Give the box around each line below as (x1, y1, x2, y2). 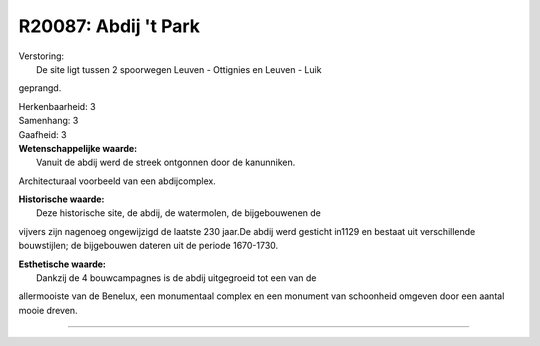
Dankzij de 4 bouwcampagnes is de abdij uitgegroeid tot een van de (36, 272, 317, 284)
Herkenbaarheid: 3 (18, 100, 96, 112)
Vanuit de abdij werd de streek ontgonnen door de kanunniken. (36, 156, 296, 169)
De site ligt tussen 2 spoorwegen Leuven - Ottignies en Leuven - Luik (36, 63, 322, 75)
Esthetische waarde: (18, 258, 107, 270)
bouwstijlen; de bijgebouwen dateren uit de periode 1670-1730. (18, 240, 279, 252)
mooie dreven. (18, 304, 79, 316)
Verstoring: (18, 50, 65, 62)
